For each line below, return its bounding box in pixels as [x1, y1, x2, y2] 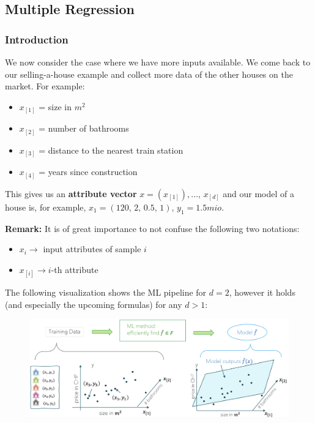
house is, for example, [5, 200, 86, 213]
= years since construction [39, 165, 138, 178]
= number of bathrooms [39, 122, 129, 135]
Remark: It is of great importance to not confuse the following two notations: [5, 222, 300, 234]
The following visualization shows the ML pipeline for [5, 286, 207, 299]
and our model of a [223, 187, 294, 200]
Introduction [5, 31, 69, 47]
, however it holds [229, 286, 295, 299]
